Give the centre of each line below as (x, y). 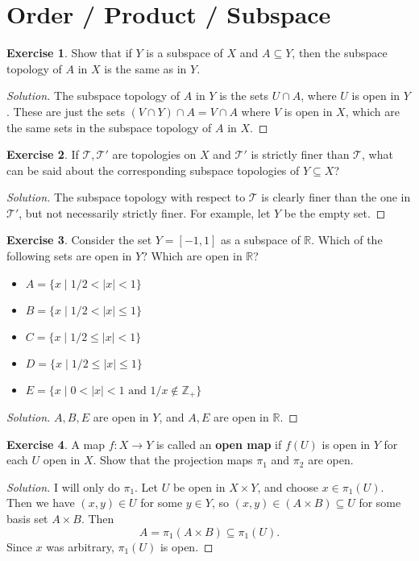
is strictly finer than (300, 154)
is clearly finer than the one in (336, 197)
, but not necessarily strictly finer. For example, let (145, 212)
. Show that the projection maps (173, 460)
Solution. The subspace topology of (93, 96)
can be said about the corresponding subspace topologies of (153, 170)
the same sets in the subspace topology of (109, 127)
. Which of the (347, 240)
